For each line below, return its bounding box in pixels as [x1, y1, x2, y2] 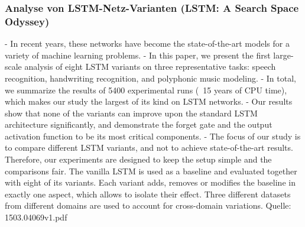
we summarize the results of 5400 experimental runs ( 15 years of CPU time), [5, 83, 287, 96]
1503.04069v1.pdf [5, 211, 67, 223]
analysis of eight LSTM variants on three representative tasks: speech [24, 60, 276, 73]
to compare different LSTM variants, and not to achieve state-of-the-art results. [5, 141, 293, 154]
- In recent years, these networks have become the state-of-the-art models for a [5, 37, 290, 50]
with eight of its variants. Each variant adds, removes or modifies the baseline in [5, 176, 296, 189]
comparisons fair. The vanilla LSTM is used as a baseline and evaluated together [5, 164, 297, 177]
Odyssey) [5, 14, 50, 28]
